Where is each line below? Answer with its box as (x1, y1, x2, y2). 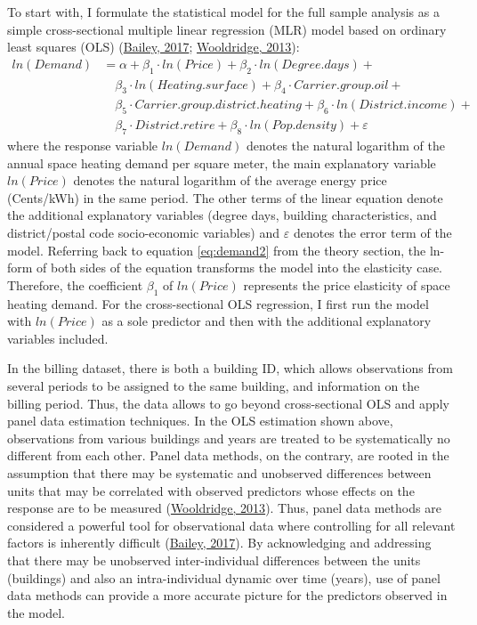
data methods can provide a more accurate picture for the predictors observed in (7, 586, 448, 605)
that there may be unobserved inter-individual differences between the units (7, 550, 421, 569)
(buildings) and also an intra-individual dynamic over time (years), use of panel (7, 568, 441, 587)
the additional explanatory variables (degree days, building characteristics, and (7, 206, 437, 224)
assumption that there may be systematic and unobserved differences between (7, 463, 432, 482)
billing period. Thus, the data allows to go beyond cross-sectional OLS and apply (7, 394, 449, 412)
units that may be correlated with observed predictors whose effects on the (7, 481, 415, 499)
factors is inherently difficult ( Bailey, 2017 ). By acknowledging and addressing (7, 533, 432, 552)
